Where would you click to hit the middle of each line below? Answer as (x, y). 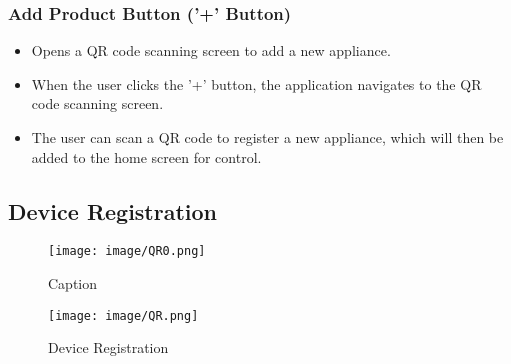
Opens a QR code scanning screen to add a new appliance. (211, 50)
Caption (73, 283)
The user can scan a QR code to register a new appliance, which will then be (267, 137)
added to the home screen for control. (146, 156)
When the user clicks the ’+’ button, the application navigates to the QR (256, 83)
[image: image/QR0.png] (127, 251)
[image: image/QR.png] (123, 315)
